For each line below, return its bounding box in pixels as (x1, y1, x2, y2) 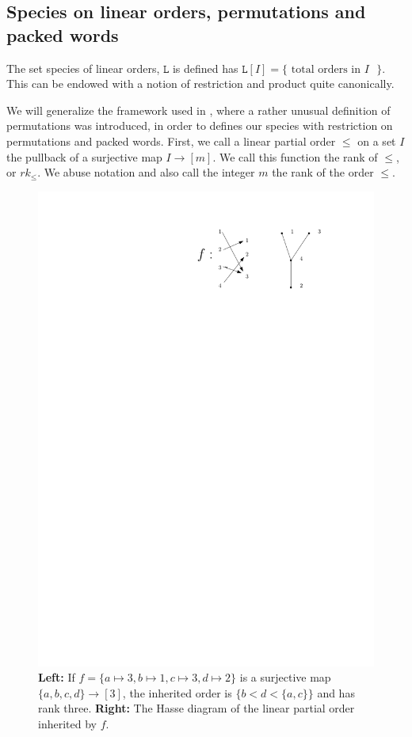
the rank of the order (272, 164, 374, 180)
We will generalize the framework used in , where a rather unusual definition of (6, 101, 391, 118)
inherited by (38, 716, 97, 732)
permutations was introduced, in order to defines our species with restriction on (6, 117, 393, 134)
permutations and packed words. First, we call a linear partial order (6, 132, 336, 149)
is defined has (172, 59, 238, 76)
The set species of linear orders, (6, 59, 160, 76)
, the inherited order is (122, 684, 232, 701)
